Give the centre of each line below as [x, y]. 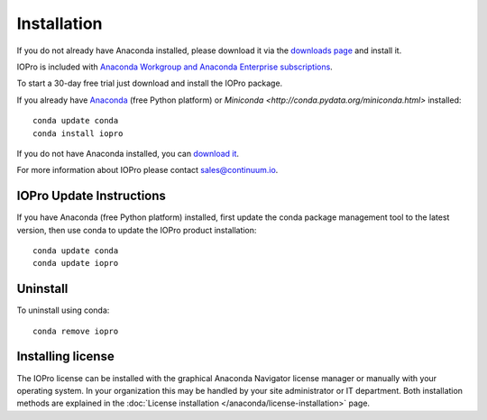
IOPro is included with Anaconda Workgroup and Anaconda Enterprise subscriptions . [175, 67]
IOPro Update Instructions [92, 196]
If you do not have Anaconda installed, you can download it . [128, 153]
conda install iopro [78, 133]
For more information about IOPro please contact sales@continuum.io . [147, 170]
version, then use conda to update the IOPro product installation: [137, 230]
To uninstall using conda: [63, 310]
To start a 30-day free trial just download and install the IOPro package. [150, 83]
